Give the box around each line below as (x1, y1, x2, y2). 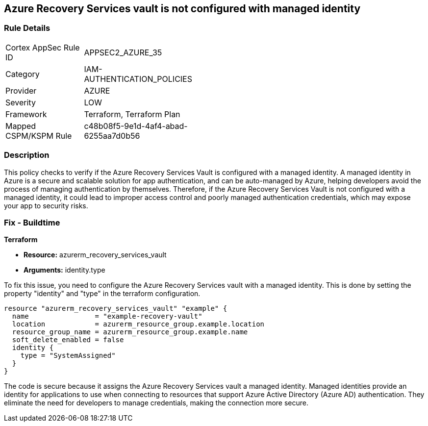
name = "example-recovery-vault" (12, 312, 202, 321)
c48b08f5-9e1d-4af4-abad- (84, 121, 188, 131)
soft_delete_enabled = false (12, 336, 124, 344)
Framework (5, 109, 47, 119)
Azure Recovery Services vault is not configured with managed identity (4, 2, 361, 15)
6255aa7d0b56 (84, 130, 140, 141)
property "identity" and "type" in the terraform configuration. (4, 289, 201, 298)
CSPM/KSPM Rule (5, 130, 72, 141)
